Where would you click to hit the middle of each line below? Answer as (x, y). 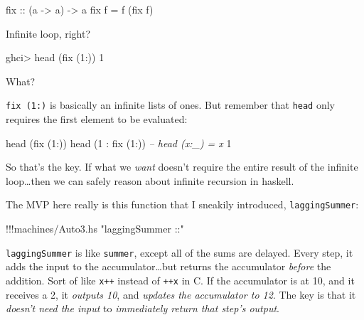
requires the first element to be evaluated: (97, 119)
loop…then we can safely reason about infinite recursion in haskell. (150, 180)
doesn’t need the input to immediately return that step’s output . (143, 308)
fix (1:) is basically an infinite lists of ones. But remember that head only (171, 105)
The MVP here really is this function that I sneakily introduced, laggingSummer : (182, 204)
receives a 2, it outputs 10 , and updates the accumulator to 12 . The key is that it (181, 294)
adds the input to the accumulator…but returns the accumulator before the (168, 266)
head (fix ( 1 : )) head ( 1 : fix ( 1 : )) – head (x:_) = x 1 (119, 143)
